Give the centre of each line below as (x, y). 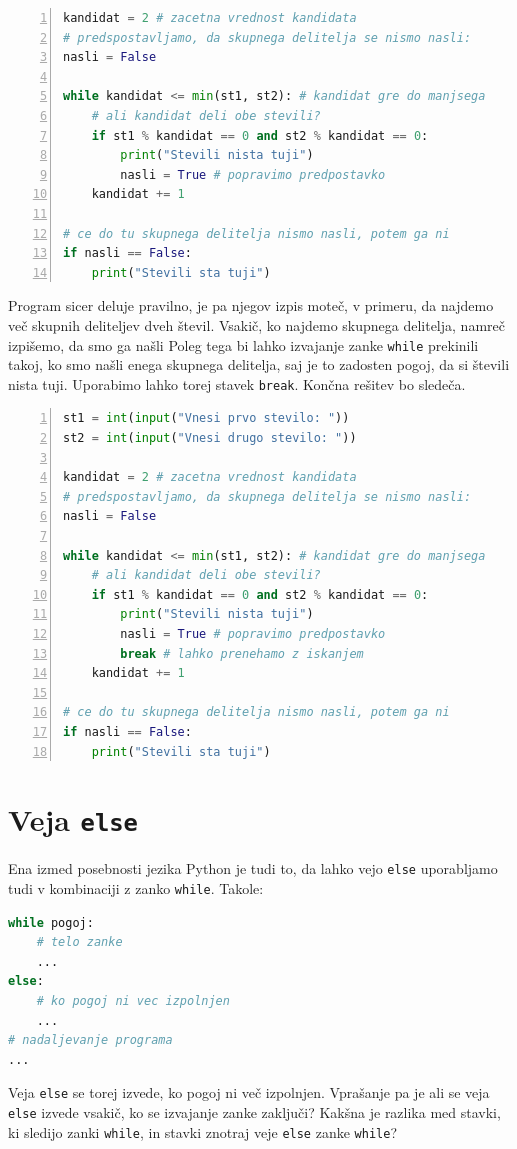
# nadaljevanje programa (90, 1040)
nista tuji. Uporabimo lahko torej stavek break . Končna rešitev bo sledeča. (237, 383)
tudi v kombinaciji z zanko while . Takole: (136, 888)
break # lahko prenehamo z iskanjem (242, 653)
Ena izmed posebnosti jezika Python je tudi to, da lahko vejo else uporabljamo (253, 868)
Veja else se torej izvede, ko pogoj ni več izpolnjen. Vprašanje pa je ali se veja (249, 1092)
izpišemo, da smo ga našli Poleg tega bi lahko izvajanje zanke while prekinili (243, 344)
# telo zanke (79, 942)
